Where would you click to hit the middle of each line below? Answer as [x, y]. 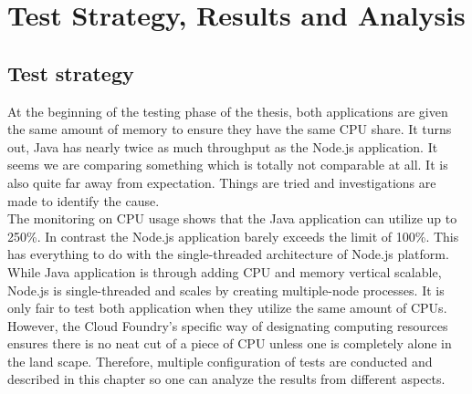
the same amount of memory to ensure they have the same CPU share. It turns [230, 129]
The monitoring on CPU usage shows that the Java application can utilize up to [232, 218]
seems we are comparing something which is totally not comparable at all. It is [228, 165]
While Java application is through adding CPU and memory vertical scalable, [225, 271]
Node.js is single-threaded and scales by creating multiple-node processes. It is [226, 290]
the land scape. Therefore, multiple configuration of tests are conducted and [220, 361]
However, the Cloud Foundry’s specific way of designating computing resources [228, 325]
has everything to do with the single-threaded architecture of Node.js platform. [228, 254]
